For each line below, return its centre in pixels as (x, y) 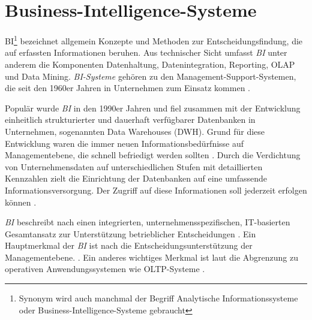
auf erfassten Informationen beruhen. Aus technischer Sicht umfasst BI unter (146, 52)
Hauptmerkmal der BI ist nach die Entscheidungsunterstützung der (129, 245)
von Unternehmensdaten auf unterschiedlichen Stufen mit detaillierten (134, 166)
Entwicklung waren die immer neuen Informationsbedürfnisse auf (124, 143)
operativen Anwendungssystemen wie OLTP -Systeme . (105, 269)
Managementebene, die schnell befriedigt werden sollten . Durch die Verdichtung (153, 155)
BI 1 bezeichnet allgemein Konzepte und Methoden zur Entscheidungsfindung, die (154, 40)
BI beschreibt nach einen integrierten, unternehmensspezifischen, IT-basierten (148, 222)
